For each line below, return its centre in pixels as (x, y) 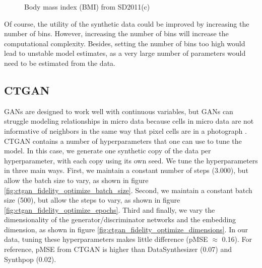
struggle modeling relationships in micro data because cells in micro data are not (129, 121)
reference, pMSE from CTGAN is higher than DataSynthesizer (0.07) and (118, 249)
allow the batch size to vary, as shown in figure (76, 180)
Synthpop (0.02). (30, 259)
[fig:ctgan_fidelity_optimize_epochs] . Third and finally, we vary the (110, 209)
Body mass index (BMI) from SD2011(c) (87, 7)
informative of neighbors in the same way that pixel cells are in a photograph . (125, 130)
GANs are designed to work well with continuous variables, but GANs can (119, 111)
